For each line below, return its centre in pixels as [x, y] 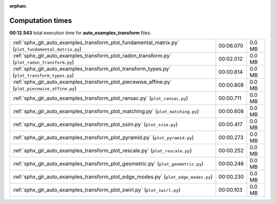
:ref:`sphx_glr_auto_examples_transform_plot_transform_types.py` [91, 69]
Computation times [41, 20]
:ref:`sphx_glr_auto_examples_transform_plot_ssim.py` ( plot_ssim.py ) [95, 124]
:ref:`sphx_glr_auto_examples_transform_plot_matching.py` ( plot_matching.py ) [106, 111]
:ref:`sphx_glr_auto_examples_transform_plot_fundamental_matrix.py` [96, 42]
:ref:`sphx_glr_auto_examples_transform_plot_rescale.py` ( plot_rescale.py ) [102, 151]
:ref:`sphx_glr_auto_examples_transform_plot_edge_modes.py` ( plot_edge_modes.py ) [113, 177]
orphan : [18, 6]
